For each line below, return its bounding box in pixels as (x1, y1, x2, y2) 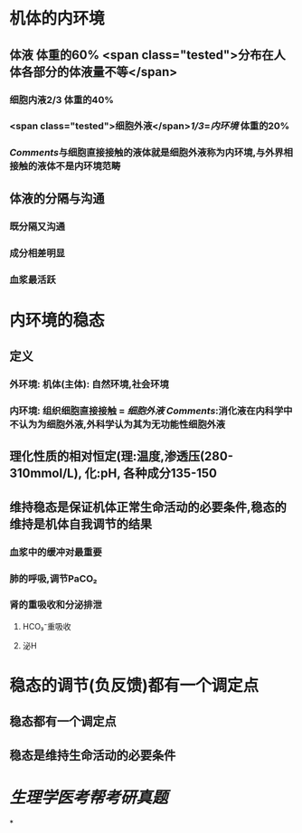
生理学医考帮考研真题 (9, 788, 169, 808)
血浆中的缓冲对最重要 (9, 545, 102, 558)
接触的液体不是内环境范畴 (9, 160, 121, 173)
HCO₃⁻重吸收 (22, 620, 71, 631)
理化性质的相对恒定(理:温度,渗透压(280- (9, 449, 233, 464)
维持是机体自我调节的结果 (9, 516, 152, 532)
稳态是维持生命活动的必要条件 (9, 747, 176, 762)
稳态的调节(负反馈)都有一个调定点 (9, 676, 260, 696)
